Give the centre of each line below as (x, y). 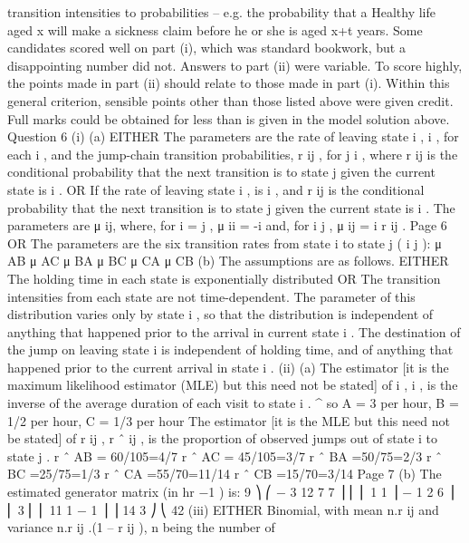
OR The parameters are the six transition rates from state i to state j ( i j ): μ (225, 242)
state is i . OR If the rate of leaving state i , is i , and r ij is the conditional (216, 189)
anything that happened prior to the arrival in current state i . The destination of (234, 331)
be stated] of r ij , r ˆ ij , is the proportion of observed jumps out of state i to (223, 438)
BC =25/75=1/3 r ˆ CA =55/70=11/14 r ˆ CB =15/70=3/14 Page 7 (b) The (225, 474)
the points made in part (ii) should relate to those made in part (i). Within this (229, 83)
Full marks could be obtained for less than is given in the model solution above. (229, 118)
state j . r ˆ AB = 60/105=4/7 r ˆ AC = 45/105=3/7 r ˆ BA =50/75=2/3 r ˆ (225, 456)
